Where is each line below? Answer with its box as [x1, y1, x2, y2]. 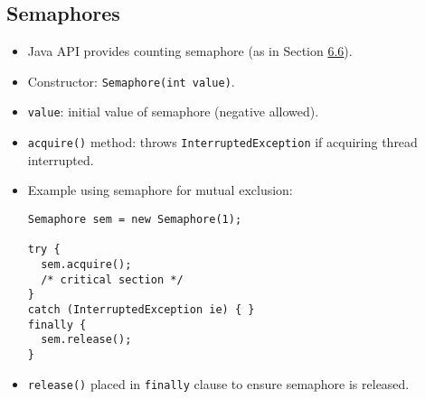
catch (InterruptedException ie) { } [27, 302, 255, 316]
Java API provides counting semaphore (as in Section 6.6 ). [27, 42, 353, 60]
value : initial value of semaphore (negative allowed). [27, 102, 319, 121]
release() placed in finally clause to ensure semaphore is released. [27, 374, 410, 393]
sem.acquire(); [41, 257, 132, 271]
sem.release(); [41, 333, 132, 347]
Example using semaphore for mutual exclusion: [27, 181, 293, 199]
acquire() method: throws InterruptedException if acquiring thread [27, 133, 418, 152]
